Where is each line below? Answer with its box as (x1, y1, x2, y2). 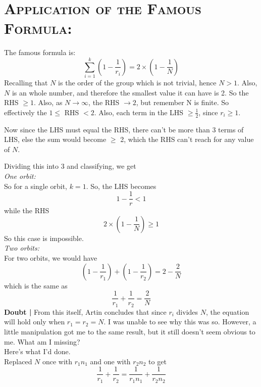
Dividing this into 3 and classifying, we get (4, 161, 136, 171)
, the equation (205, 306, 249, 317)
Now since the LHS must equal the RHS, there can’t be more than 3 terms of (4, 124, 244, 134)
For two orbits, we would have (4, 253, 97, 263)
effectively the (4, 107, 47, 117)
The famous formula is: (4, 47, 76, 58)
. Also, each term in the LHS (94, 107, 184, 117)
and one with (90, 356, 131, 366)
